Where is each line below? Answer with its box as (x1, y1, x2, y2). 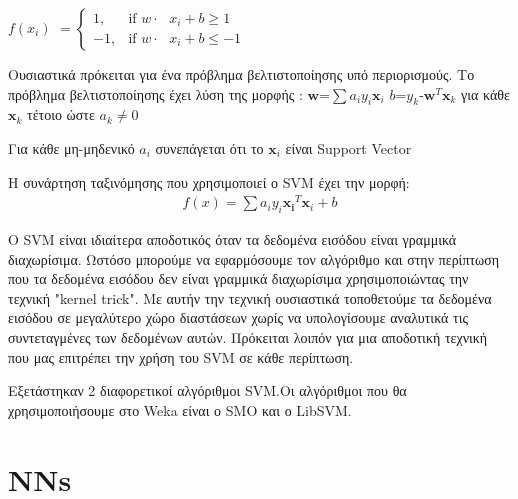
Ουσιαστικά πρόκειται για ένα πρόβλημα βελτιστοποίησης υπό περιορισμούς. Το (8, 64, 475, 84)
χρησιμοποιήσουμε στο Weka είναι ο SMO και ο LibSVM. (8, 399, 352, 420)
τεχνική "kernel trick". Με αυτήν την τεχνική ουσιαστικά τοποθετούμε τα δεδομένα (8, 287, 492, 308)
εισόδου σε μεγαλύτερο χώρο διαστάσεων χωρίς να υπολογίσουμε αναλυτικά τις (8, 307, 469, 328)
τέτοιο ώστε (27, 104, 95, 125)
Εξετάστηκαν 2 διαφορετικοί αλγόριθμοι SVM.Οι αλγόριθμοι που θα (8, 380, 407, 401)
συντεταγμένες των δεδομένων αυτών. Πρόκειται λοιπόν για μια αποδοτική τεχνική (8, 327, 488, 348)
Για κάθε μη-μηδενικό (8, 137, 135, 158)
